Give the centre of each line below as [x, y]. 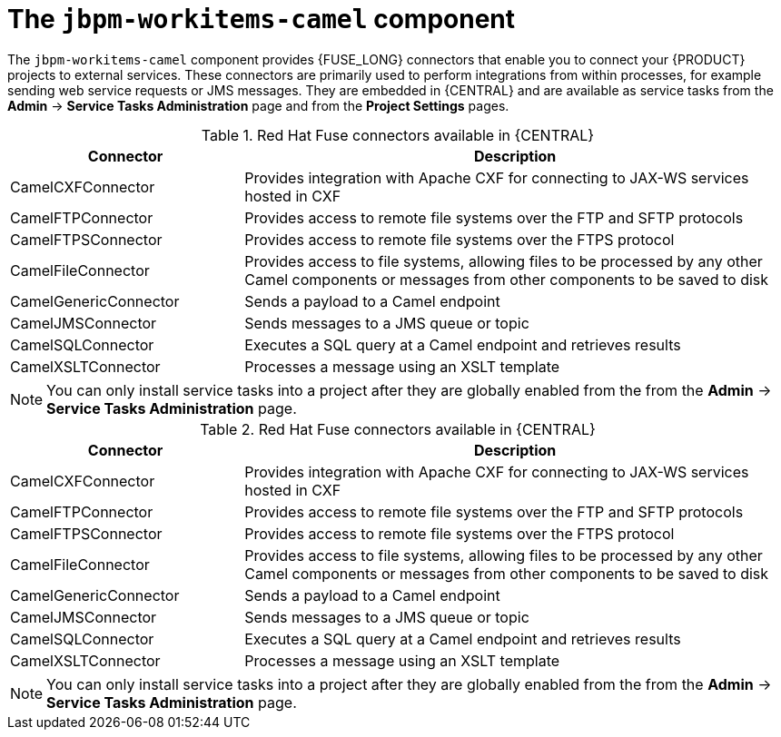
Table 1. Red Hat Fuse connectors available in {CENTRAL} [398, 135]
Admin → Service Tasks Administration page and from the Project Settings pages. [258, 105]
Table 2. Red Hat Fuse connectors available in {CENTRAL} [398, 429]
